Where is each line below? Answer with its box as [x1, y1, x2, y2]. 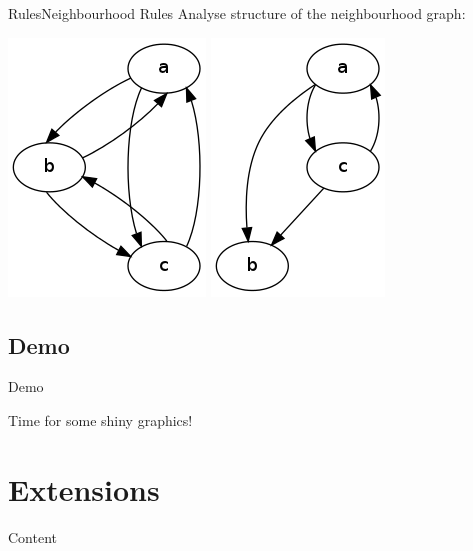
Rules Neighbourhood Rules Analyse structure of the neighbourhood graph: [8, 3, 466, 23]
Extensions [8, 468, 160, 509]
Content [8, 526, 57, 547]
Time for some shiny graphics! [8, 409, 193, 430]
